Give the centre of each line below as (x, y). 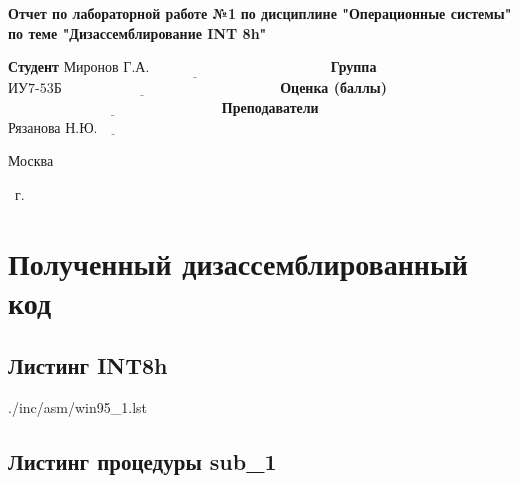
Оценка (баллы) (333, 87)
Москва (31, 160)
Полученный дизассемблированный (238, 262)
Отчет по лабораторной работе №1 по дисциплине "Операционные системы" (260, 13)
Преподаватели (270, 107)
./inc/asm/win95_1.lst (77, 407)
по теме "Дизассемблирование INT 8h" (137, 32)
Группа (353, 66)
